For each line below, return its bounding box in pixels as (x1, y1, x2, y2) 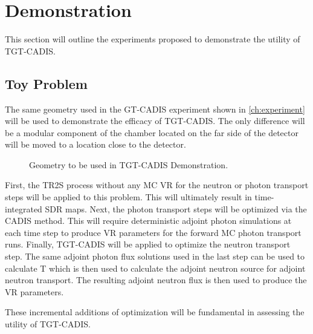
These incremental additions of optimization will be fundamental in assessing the (5, 306, 305, 318)
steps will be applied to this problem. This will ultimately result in (5, 191, 252, 203)
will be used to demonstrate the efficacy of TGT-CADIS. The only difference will (5, 114, 305, 127)
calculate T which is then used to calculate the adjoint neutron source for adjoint (5, 261, 306, 274)
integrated (5, 202, 42, 215)
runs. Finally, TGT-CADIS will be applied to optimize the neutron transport (5, 238, 291, 250)
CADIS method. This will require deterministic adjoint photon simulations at (5, 214, 292, 227)
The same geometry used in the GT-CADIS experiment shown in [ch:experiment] (5, 102, 305, 115)
